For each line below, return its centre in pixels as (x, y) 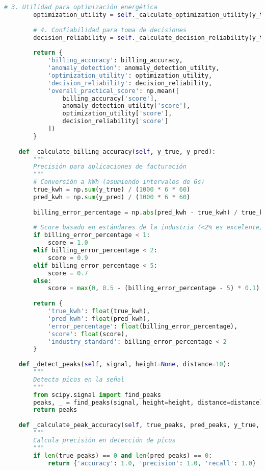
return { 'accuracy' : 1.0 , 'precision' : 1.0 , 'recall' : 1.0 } (152, 463)
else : (43, 281)
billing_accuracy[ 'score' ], (110, 98)
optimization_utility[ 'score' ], (117, 114)
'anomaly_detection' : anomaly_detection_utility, (134, 68)
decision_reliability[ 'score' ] (115, 121)
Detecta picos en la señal (79, 379)
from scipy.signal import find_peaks (97, 395)
